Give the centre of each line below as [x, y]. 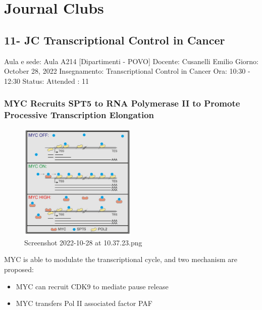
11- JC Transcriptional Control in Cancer [115, 40]
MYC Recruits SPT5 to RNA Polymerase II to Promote [122, 103]
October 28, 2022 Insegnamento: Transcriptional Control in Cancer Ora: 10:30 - [127, 71]
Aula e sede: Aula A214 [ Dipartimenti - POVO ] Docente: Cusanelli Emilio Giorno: [131, 61]
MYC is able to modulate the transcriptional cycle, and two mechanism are [121, 259]
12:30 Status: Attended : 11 [47, 81]
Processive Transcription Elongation [79, 115]
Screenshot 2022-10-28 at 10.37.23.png [83, 242]
